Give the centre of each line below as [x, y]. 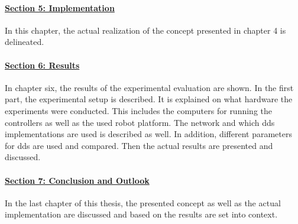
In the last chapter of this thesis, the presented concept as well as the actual [143, 202]
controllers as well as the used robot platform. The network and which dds [140, 122]
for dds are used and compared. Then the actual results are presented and [139, 145]
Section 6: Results [42, 65]
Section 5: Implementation [60, 7]
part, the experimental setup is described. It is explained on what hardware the [149, 99]
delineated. [25, 42]
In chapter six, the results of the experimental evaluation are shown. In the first [149, 87]
